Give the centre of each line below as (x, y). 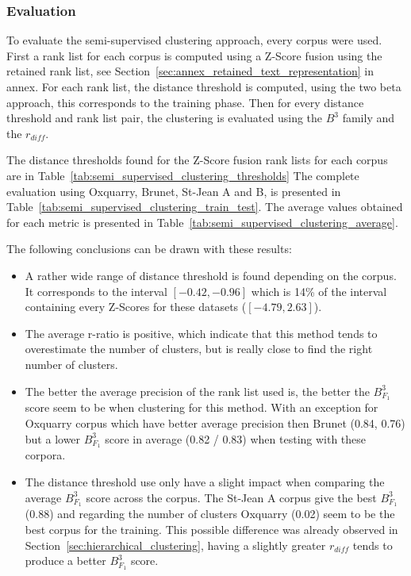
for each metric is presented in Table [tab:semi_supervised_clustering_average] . (202, 222)
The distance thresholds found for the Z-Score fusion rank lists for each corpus (197, 160)
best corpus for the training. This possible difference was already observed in (211, 530)
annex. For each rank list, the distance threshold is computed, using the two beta (204, 86)
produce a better (65, 561)
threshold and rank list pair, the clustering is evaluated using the (165, 118)
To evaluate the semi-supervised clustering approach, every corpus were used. (194, 40)
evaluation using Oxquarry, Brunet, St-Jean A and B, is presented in (174, 191)
